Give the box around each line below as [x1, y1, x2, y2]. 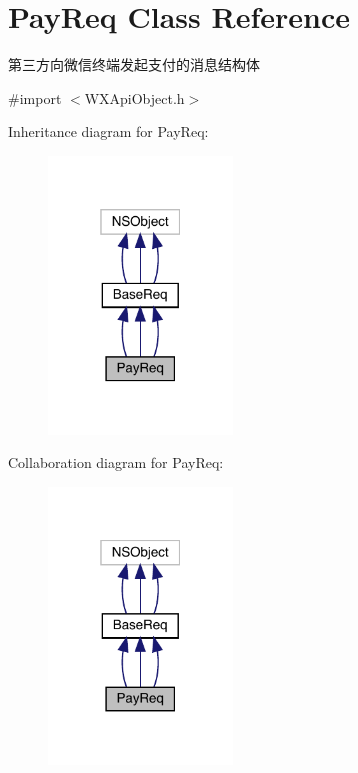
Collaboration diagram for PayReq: [8, 452, 224, 473]
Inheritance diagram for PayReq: [8, 121, 209, 142]
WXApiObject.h [84, 87, 185, 108]
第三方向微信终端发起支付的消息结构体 [8, 54, 260, 75]
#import [8, 87, 62, 108]
